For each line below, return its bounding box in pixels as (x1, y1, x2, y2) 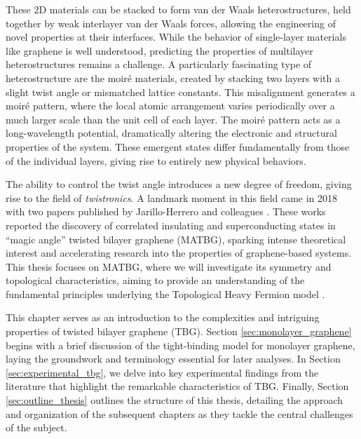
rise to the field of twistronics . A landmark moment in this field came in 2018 (6, 190, 338, 205)
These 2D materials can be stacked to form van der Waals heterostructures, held (6, 2, 351, 16)
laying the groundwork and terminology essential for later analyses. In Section (6, 351, 341, 366)
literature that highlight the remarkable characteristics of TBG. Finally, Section (6, 379, 349, 393)
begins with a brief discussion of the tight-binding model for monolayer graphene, (6, 337, 355, 352)
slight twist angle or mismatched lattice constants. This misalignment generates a (6, 84, 355, 99)
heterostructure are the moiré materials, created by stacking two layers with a (6, 70, 340, 85)
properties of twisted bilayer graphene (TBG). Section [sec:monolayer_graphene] (6, 324, 352, 339)
